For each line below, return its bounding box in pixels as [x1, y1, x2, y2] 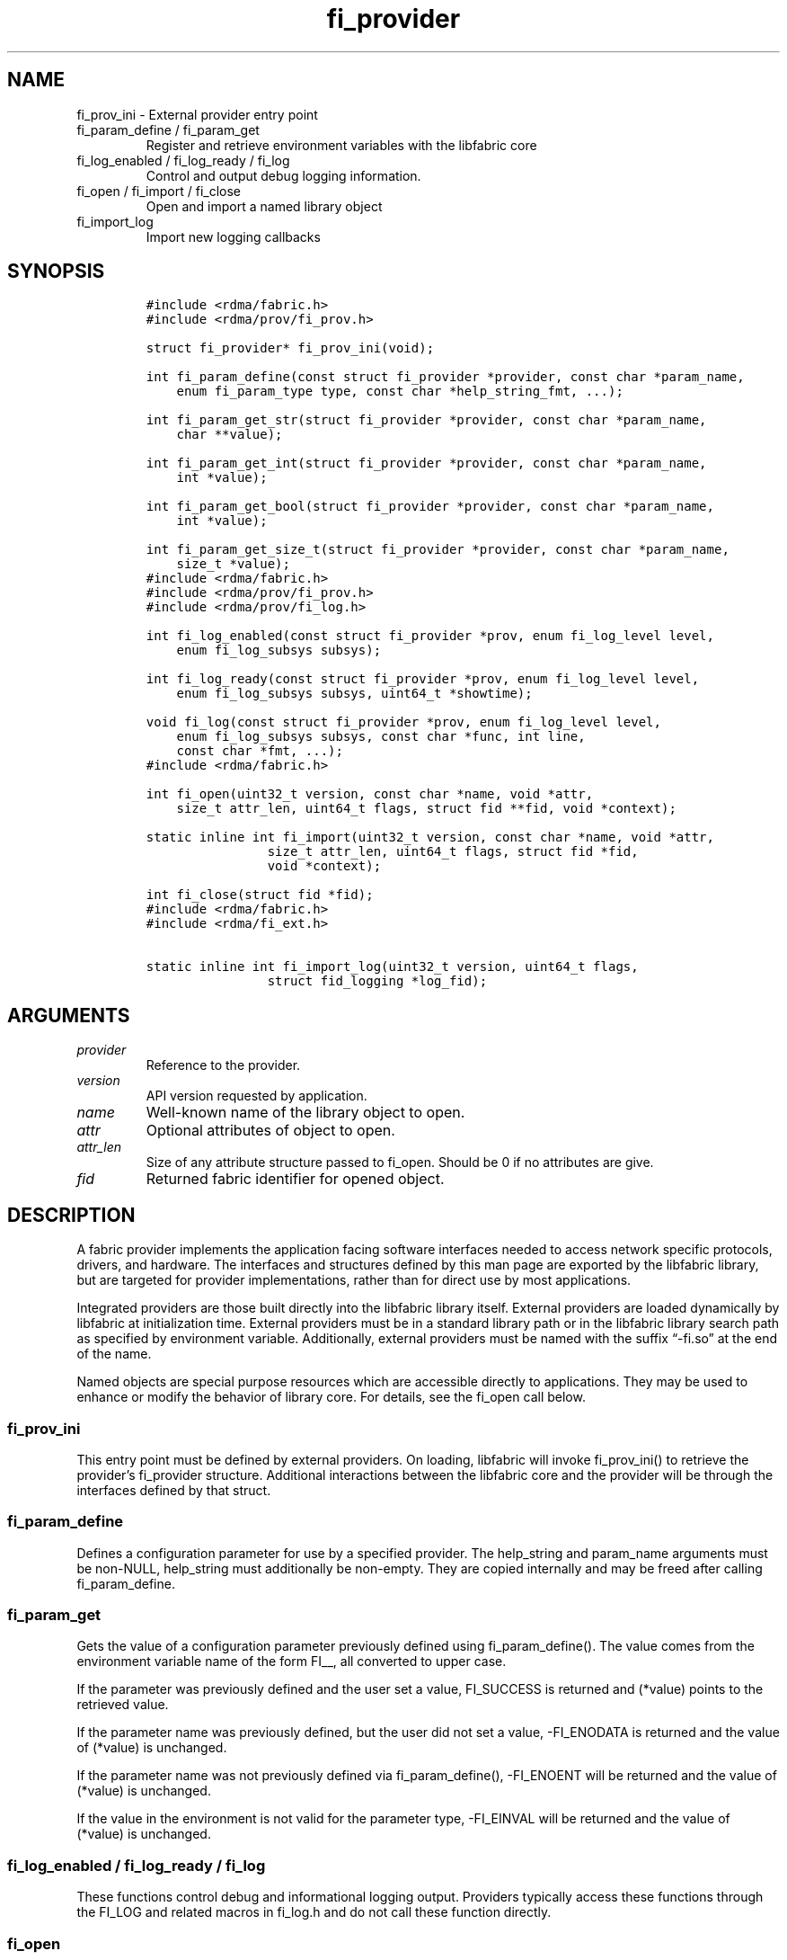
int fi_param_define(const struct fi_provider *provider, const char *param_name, [146, 370, 745, 385]
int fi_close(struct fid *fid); [146, 887, 374, 903]
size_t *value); [176, 557, 290, 572]
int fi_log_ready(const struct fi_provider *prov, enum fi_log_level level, [146, 672, 700, 687]
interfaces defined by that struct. [76, 1482, 271, 1498]
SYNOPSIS [7, 260, 105, 283]
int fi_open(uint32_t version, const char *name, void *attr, [146, 787, 594, 802]
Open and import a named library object [146, 198, 383, 214]
